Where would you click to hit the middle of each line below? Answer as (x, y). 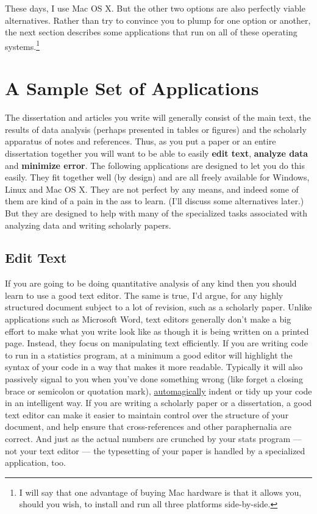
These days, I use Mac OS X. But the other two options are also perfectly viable (155, 8)
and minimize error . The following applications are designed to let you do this (155, 165)
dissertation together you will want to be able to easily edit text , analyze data (157, 153)
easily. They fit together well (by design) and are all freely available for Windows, (157, 177)
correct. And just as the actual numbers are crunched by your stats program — (153, 439)
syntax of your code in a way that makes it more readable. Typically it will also (154, 367)
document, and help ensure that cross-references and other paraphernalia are (148, 427)
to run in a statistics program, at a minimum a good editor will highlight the (149, 355)
